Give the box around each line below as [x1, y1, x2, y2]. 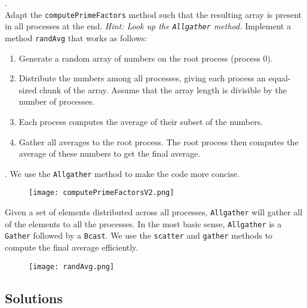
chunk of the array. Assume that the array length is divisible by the [39, 83, 287, 96]
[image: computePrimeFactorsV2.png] [29, 188, 174, 197]
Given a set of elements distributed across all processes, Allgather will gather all [5, 206, 303, 218]
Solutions [5, 288, 63, 307]
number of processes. [19, 95, 95, 108]
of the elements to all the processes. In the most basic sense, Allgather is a [5, 217, 282, 230]
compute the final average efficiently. [5, 241, 139, 253]
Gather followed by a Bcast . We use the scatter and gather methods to [5, 229, 273, 242]
